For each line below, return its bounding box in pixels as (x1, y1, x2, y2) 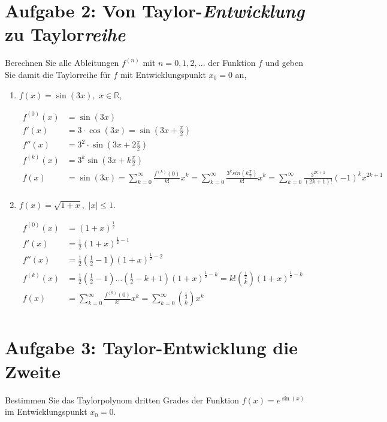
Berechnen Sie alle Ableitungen (5, 56, 119, 69)
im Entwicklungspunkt (5, 405, 87, 418)
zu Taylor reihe (5, 22, 126, 47)
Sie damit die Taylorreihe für (5, 68, 111, 80)
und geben (265, 56, 304, 69)
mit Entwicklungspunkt (120, 68, 206, 80)
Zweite (5, 358, 61, 383)
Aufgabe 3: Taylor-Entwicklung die (5, 335, 298, 360)
